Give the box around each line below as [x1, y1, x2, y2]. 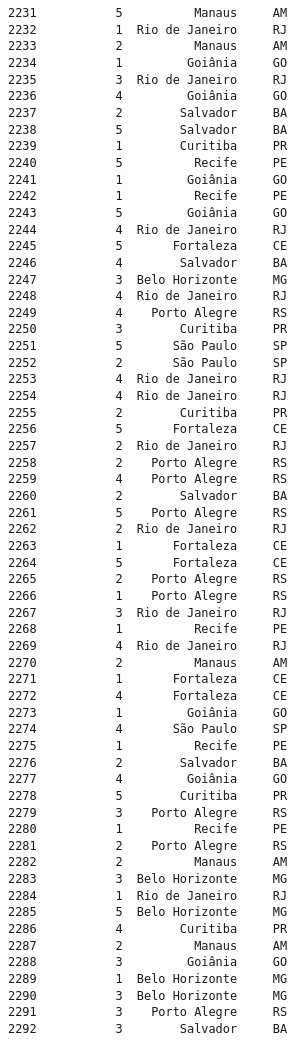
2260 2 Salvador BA [8, 489, 288, 504]
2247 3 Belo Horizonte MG [8, 272, 288, 287]
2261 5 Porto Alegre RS [8, 505, 288, 520]
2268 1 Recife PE [8, 622, 288, 637]
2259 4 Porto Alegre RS [8, 472, 288, 487]
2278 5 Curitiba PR [8, 788, 288, 803]
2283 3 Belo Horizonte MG [8, 872, 288, 887]
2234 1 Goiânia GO [8, 55, 288, 70]
